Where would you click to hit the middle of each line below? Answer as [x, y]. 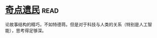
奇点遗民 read [32, 10]
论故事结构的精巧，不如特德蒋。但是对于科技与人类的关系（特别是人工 [77, 24]
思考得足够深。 [31, 30]
